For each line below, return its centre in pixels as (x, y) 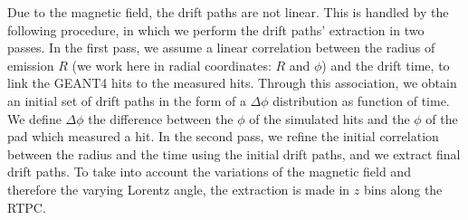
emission (31, 65)
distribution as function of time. (361, 100)
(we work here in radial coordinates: (172, 65)
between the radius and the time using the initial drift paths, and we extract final (234, 153)
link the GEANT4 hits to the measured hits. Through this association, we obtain (232, 83)
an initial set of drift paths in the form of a (127, 100)
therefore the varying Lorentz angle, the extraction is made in (179, 189)
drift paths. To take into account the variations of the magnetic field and (209, 172)
